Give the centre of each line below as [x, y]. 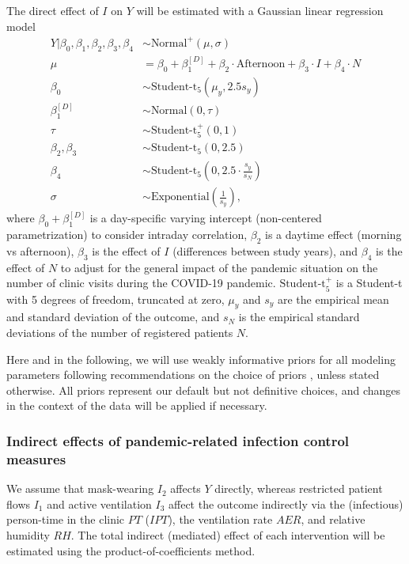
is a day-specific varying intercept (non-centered [206, 218]
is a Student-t [369, 283]
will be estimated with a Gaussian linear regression [260, 10]
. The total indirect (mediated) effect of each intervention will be [228, 534]
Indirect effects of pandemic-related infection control [178, 440]
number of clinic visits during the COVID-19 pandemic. [141, 283]
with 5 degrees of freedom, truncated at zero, [116, 299]
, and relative [333, 519]
